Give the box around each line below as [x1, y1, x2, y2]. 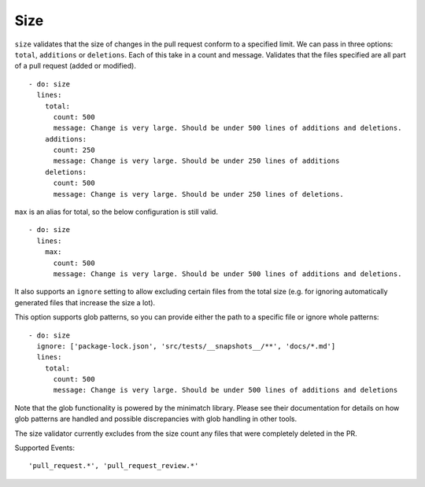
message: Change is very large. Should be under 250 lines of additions [53, 157, 340, 165]
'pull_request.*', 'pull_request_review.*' [28, 461, 199, 470]
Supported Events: [14, 443, 75, 452]
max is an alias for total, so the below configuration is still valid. [14, 207, 218, 216]
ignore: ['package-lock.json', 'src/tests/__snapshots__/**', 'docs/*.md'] [36, 341, 336, 350]
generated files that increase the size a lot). [14, 297, 156, 307]
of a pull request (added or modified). [14, 61, 137, 71]
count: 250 [53, 146, 95, 155]
